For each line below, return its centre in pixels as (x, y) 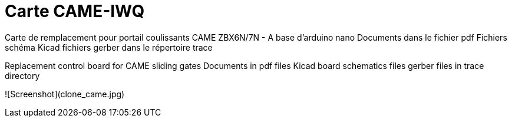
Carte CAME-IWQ (75, 11)
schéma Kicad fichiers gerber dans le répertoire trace (109, 47)
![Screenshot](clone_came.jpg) (65, 94)
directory (22, 75)
